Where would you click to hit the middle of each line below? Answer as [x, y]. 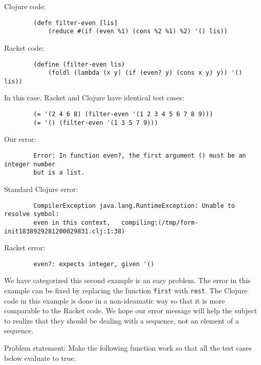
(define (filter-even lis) [79, 64]
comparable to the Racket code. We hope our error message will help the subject [131, 310]
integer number [30, 164]
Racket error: [25, 248]
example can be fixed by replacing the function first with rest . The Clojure [126, 290]
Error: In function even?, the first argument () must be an [140, 155]
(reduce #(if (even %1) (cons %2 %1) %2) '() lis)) [138, 31]
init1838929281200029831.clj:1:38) [65, 231]
